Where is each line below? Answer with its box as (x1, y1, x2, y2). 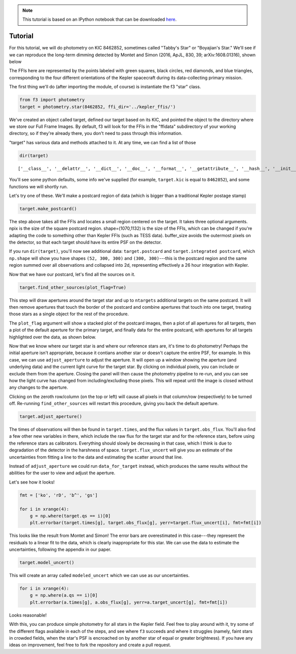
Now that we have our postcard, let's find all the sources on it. (9, 271, 136, 277)
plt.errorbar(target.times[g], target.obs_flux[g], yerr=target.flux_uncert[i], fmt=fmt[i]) (30, 520, 261, 526)
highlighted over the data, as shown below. (9, 334, 96, 340)
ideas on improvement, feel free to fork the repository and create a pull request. (9, 642, 171, 648)
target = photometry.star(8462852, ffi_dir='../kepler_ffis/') (19, 104, 176, 110)
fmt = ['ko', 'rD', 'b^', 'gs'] (19, 492, 98, 498)
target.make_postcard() (19, 205, 77, 211)
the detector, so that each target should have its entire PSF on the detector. (9, 240, 162, 245)
